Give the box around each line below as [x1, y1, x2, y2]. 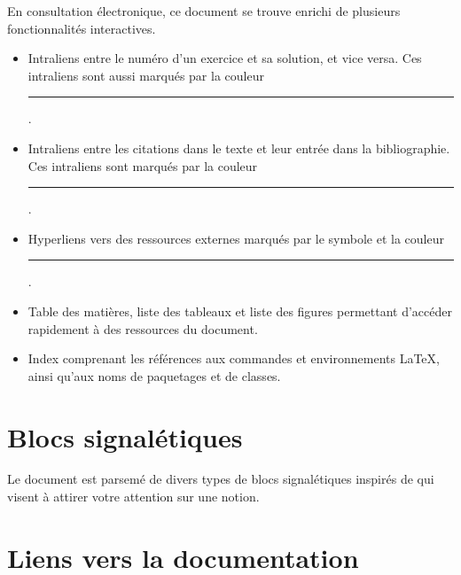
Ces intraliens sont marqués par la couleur [27, 156, 258, 175]
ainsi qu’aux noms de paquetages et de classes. [27, 366, 281, 385]
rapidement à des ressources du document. [27, 319, 258, 338]
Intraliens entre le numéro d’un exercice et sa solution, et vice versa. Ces [27, 49, 422, 67]
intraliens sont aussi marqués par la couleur [27, 66, 264, 84]
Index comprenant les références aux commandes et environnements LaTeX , [27, 349, 440, 368]
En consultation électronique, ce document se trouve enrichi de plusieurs [7, 2, 401, 19]
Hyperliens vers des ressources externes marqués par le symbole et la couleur [27, 229, 444, 247]
